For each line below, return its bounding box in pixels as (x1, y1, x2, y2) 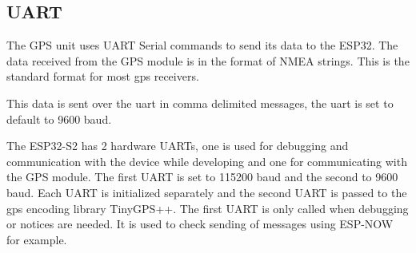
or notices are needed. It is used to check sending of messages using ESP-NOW (6, 215, 394, 232)
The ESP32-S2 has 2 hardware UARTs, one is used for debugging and (6, 137, 349, 154)
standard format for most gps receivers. (6, 68, 199, 85)
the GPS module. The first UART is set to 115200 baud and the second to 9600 (6, 168, 398, 185)
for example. (6, 231, 67, 247)
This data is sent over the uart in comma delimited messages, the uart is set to (6, 94, 394, 111)
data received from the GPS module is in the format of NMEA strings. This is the (6, 52, 410, 69)
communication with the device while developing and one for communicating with (6, 152, 407, 169)
